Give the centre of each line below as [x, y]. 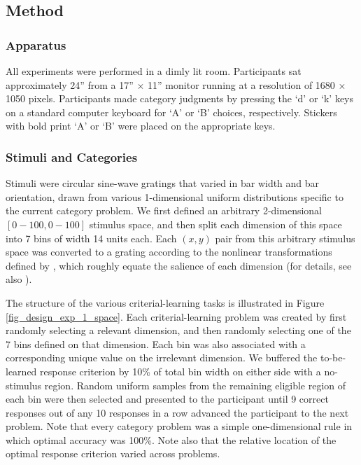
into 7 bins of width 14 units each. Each [91, 238]
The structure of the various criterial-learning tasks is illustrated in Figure [165, 302]
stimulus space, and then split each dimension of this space [215, 224]
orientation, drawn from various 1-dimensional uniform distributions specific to [175, 196]
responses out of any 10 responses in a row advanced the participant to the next [177, 412]
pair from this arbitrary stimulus [285, 238]
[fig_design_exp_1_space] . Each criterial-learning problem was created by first [176, 316]
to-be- [333, 358]
